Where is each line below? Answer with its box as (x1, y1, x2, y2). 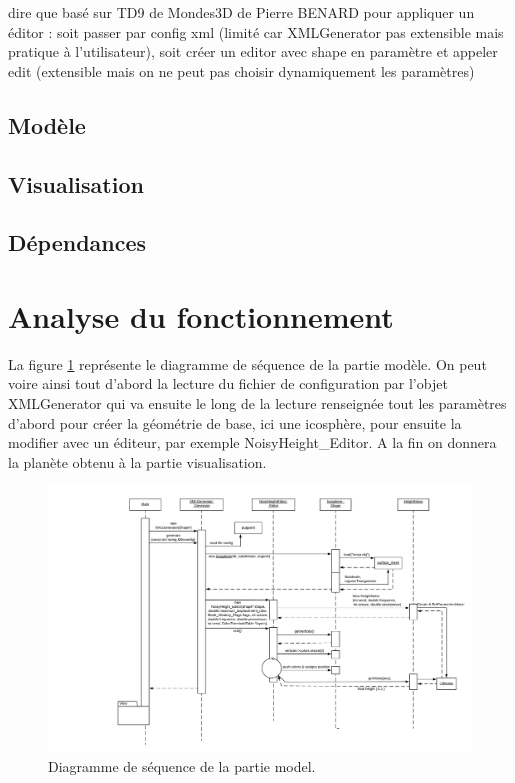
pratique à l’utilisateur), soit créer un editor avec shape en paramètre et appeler (8, 41, 498, 62)
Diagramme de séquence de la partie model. (48, 756, 316, 777)
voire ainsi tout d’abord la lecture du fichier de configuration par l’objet (8, 373, 448, 394)
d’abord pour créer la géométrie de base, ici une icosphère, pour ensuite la (8, 412, 462, 433)
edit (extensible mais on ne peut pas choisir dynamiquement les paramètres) (8, 60, 475, 81)
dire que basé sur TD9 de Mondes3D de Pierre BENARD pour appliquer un (8, 2, 475, 22)
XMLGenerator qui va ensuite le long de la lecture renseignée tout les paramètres (8, 393, 507, 414)
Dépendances (8, 227, 147, 258)
